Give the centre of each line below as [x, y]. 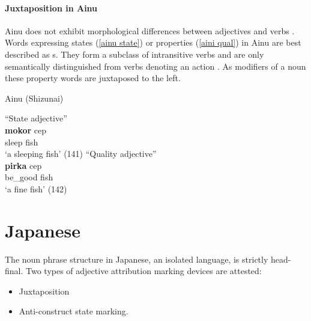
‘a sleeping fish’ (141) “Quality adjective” [81, 154]
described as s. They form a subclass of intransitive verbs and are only [134, 54]
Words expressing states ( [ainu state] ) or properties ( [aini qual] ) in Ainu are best [153, 42]
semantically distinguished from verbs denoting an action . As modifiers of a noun [155, 66]
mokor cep [26, 130]
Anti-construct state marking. [74, 311]
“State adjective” [36, 118]
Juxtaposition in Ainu [51, 8]
